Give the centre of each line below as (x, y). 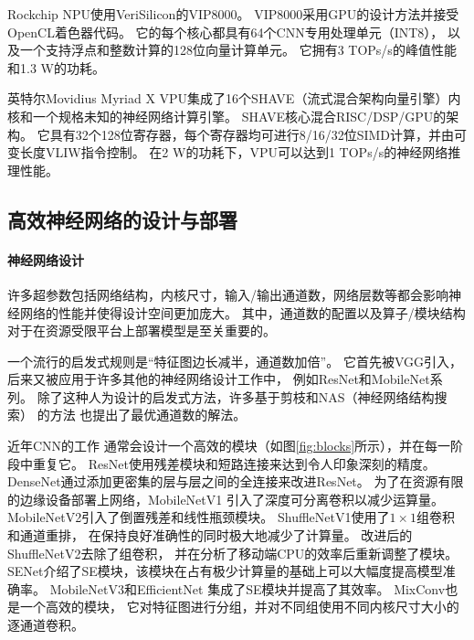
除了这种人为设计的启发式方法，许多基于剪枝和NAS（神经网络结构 (236, 396)
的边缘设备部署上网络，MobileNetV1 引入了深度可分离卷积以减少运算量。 (226, 499)
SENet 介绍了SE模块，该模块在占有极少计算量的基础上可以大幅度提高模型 (225, 571)
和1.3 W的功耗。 (56, 67)
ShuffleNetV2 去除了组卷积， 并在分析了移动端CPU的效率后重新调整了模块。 (233, 553)
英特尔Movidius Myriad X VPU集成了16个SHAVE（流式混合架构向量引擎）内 (234, 98)
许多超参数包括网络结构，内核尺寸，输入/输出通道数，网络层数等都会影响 (228, 294)
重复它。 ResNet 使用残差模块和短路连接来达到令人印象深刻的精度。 (234, 463)
